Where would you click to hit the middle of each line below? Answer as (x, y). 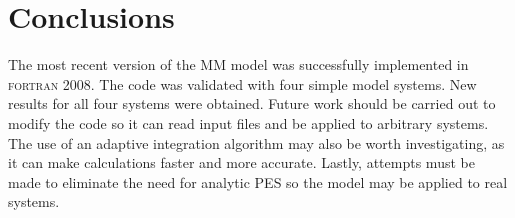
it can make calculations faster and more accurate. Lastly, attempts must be (241, 162)
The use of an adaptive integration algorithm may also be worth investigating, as (256, 142)
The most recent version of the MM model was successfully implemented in (238, 64)
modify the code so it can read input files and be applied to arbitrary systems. (248, 122)
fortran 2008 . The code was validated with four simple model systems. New (242, 83)
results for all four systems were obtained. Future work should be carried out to (252, 103)
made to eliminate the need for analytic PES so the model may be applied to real (258, 181)
